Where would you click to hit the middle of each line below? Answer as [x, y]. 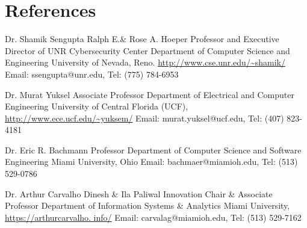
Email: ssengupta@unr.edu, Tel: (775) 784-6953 [92, 74]
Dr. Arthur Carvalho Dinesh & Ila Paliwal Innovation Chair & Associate [139, 193]
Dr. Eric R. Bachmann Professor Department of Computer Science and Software [153, 149]
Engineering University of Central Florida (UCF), [97, 106]
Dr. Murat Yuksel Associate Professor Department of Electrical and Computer [150, 94]
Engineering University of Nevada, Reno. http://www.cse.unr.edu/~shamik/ [145, 62]
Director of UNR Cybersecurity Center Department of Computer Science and [147, 50]
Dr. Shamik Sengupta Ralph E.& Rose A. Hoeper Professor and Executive [142, 39]
